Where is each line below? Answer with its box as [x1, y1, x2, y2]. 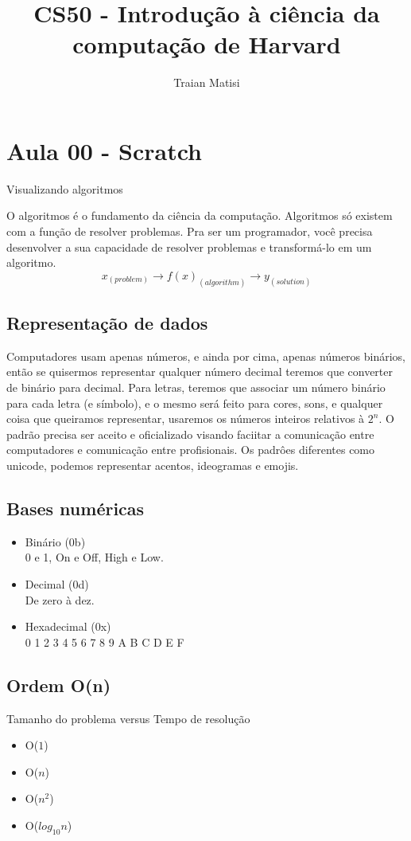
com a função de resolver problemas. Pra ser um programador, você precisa [6, 223, 373, 240]
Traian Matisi [173, 74, 240, 91]
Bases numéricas [6, 496, 145, 521]
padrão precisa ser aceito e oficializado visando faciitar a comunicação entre [6, 425, 374, 442]
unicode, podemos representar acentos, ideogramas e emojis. [6, 457, 299, 474]
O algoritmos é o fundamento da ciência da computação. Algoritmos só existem [6, 207, 393, 224]
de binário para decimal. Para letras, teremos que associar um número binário [6, 379, 386, 396]
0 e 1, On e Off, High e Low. [25, 549, 164, 565]
